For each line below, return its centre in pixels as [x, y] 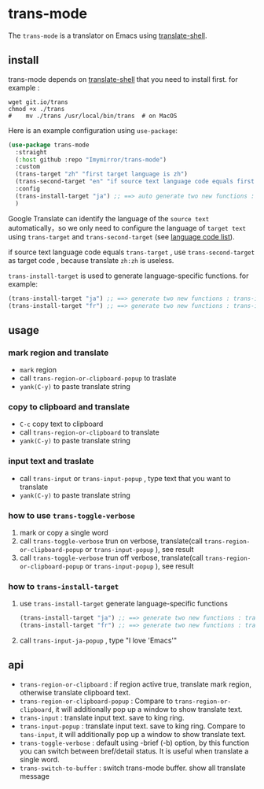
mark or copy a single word [64, 532]
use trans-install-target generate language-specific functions [123, 604]
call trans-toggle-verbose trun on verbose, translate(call [111, 541]
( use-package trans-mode [49, 145]
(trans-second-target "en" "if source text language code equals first [135, 182]
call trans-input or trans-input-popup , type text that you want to [125, 478]
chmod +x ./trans [37, 109]
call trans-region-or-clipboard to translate [89, 432]
